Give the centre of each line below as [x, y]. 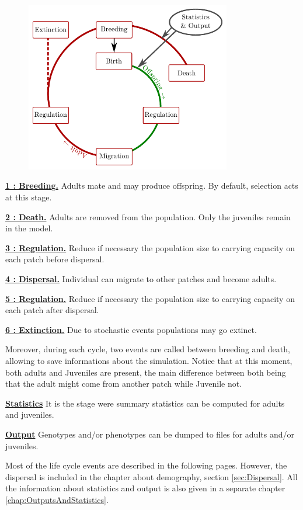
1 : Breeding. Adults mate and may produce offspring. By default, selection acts [152, 185]
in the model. [29, 228]
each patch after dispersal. [52, 310]
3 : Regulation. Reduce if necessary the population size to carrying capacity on [150, 247]
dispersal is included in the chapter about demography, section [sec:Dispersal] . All [151, 476]
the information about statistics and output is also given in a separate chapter [145, 488]
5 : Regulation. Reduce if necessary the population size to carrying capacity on [150, 298]
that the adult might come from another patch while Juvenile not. [124, 384]
